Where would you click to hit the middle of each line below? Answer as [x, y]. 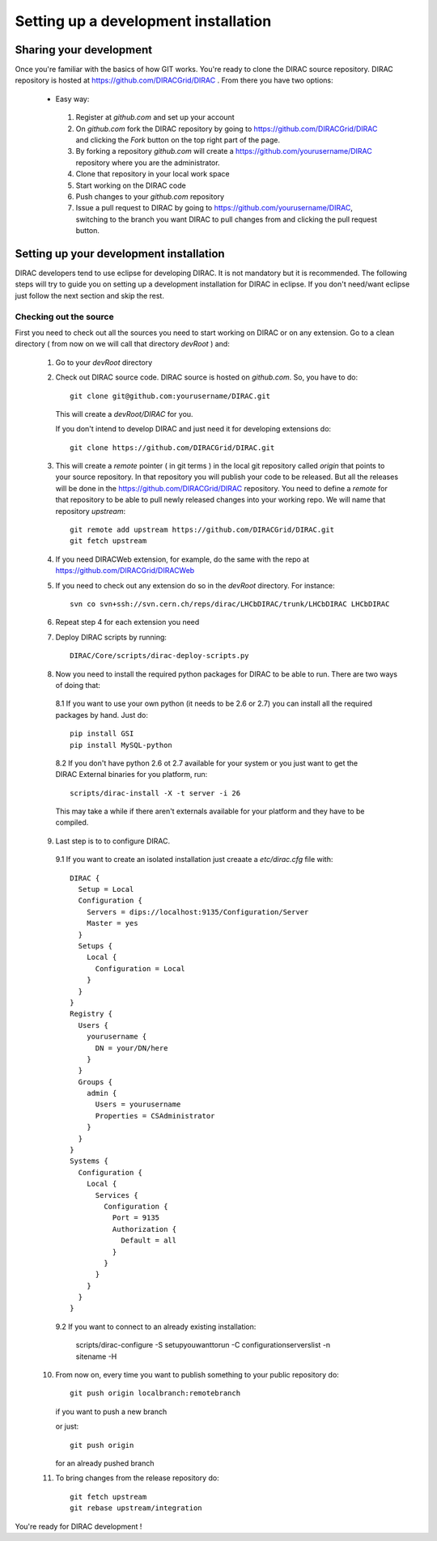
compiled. [72, 822]
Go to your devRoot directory [104, 362]
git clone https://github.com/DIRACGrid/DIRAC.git [172, 448]
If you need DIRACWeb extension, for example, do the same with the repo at [182, 559]
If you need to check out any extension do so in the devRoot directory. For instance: [195, 585]
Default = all [149, 1241]
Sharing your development [84, 50]
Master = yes [112, 923]
